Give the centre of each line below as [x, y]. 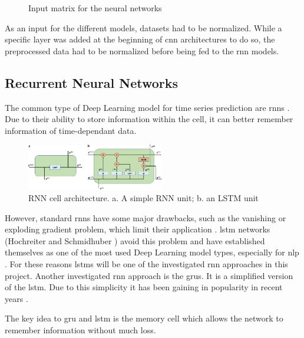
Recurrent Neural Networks [92, 82]
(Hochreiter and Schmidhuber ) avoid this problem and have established [135, 240]
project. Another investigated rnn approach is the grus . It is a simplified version [149, 275]
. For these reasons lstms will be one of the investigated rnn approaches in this [146, 263]
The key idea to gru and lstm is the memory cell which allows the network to [144, 318]
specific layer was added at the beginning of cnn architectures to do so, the [140, 39]
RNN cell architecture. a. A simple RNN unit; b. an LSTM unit [143, 197]
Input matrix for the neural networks [95, 8]
